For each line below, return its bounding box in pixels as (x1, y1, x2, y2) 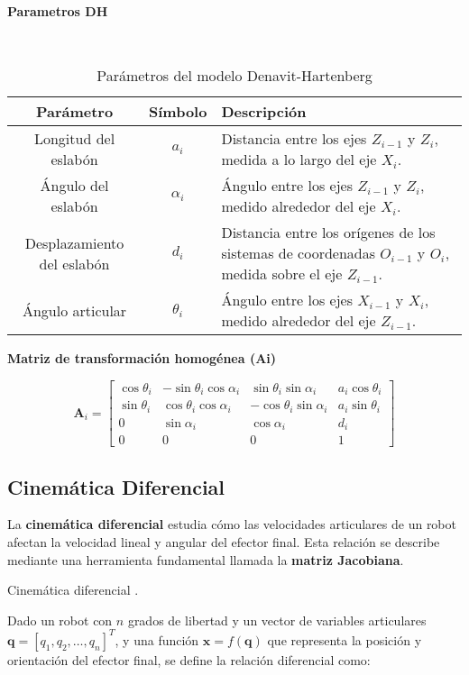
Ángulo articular (22, 299, 127, 321)
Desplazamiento (24, 232, 124, 253)
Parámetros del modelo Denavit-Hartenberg (97, 65, 372, 87)
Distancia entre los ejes (221, 128, 367, 150)
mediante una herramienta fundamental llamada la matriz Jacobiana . (7, 550, 404, 569)
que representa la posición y (267, 630, 422, 649)
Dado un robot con (7, 610, 113, 629)
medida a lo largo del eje (221, 149, 377, 170)
